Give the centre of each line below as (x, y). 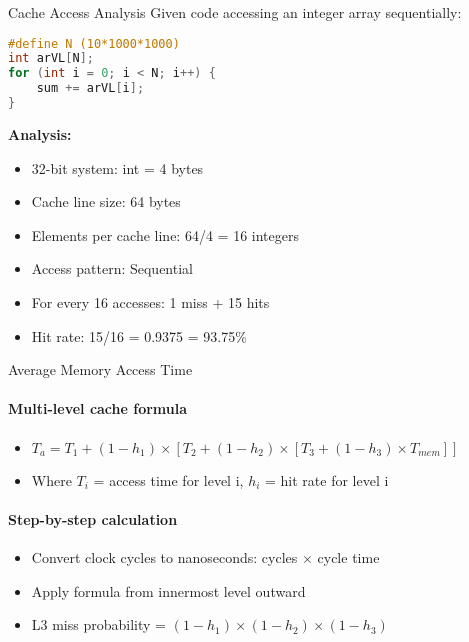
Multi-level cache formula (98, 408)
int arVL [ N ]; (51, 58)
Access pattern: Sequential (112, 268)
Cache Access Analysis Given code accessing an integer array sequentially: (235, 12)
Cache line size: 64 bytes (106, 201)
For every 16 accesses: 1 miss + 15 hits (150, 301)
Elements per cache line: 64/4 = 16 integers (165, 234)
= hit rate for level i (327, 479)
